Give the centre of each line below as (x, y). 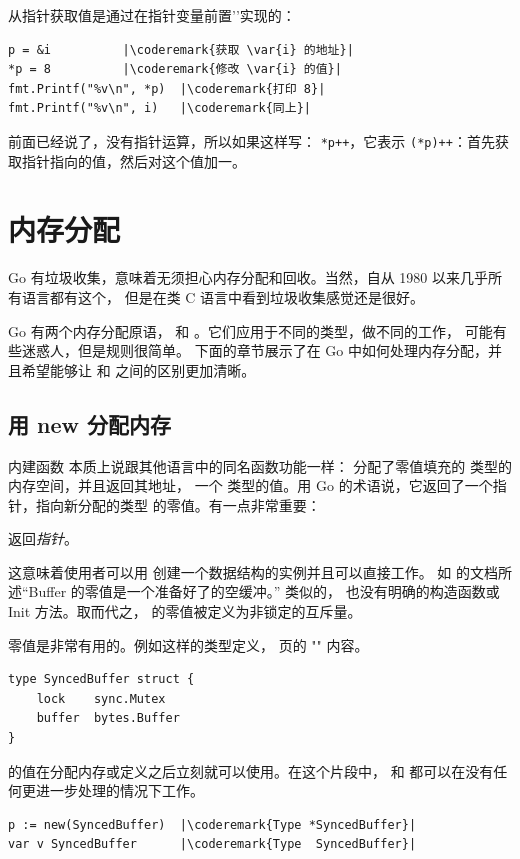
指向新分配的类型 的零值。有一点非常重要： (178, 504)
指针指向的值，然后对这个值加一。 (133, 160)
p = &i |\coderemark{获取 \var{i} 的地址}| (181, 49)
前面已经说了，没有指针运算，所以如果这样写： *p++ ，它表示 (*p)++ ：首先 (251, 140)
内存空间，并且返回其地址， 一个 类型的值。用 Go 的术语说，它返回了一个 (250, 485)
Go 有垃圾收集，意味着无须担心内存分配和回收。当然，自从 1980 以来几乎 (248, 277)
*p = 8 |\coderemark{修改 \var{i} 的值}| (175, 69)
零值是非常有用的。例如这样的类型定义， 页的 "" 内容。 (188, 644)
